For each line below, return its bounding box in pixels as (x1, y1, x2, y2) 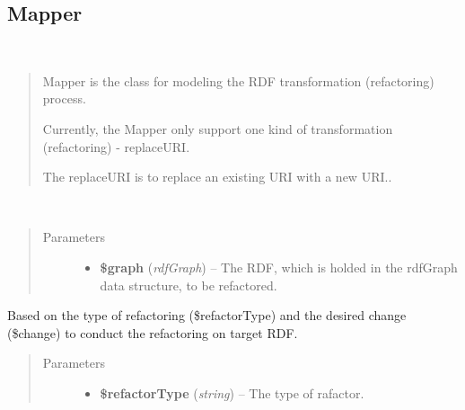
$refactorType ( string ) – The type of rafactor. (100, 383, 364, 402)
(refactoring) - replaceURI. (42, 137, 190, 156)
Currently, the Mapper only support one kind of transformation (42, 119, 393, 138)
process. (42, 89, 86, 108)
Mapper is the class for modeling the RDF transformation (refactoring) (42, 71, 434, 90)
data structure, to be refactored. (100, 275, 277, 294)
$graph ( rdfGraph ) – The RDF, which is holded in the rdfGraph (100, 257, 458, 276)
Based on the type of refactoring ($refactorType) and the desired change (7, 306, 407, 325)
